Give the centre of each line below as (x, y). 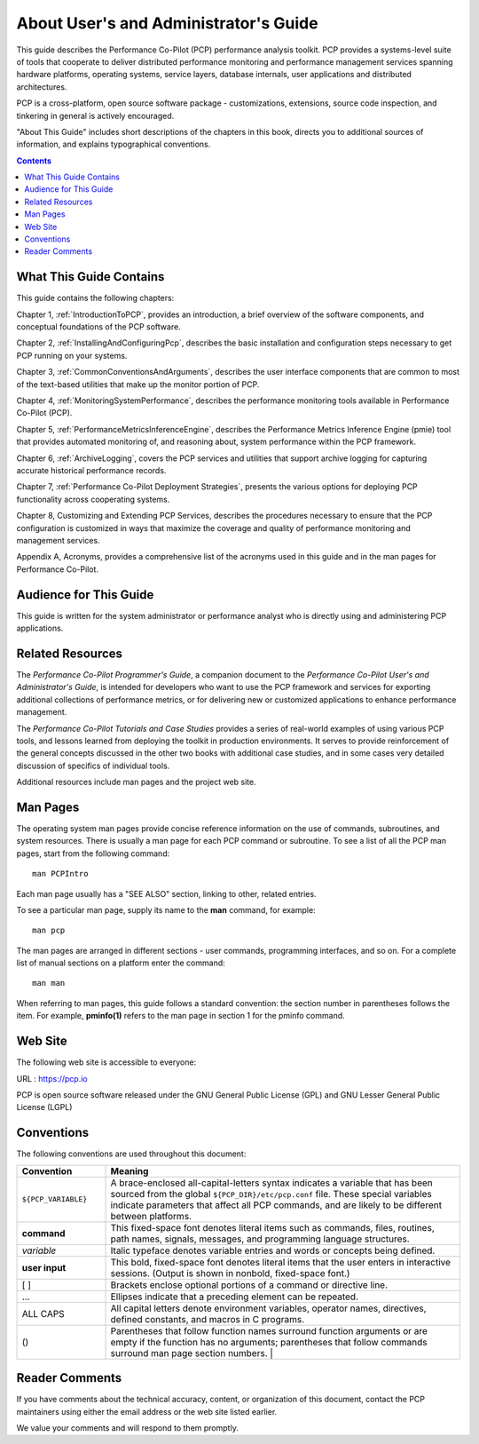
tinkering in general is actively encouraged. (95, 115)
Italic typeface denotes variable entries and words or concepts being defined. (273, 1250)
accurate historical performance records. (91, 470)
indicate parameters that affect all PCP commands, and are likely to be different (276, 1205)
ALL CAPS (43, 1313)
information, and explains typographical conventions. (114, 144)
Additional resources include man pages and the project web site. (136, 782)
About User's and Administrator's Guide (167, 23)
